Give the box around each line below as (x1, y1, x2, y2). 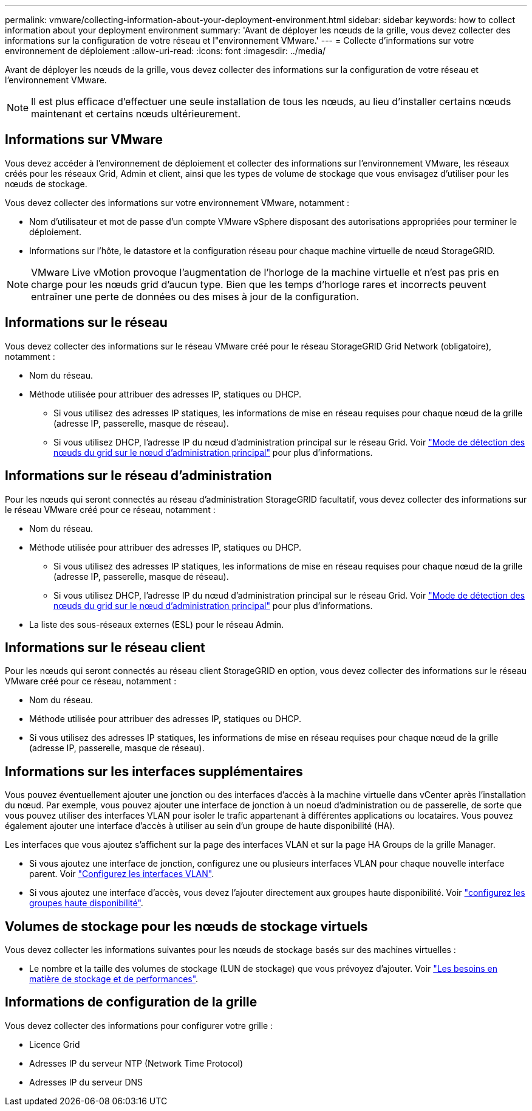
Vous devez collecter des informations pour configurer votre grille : (5, 1020, 273, 1031)
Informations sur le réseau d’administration (5, 468, 272, 484)
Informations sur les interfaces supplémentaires (5, 763, 303, 779)
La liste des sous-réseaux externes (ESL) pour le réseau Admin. (29, 619, 284, 630)
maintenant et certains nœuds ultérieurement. (31, 108, 240, 120)
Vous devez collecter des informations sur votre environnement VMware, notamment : (5, 197, 350, 208)
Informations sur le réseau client (5, 639, 205, 655)
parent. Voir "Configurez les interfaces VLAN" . (29, 869, 214, 879)
